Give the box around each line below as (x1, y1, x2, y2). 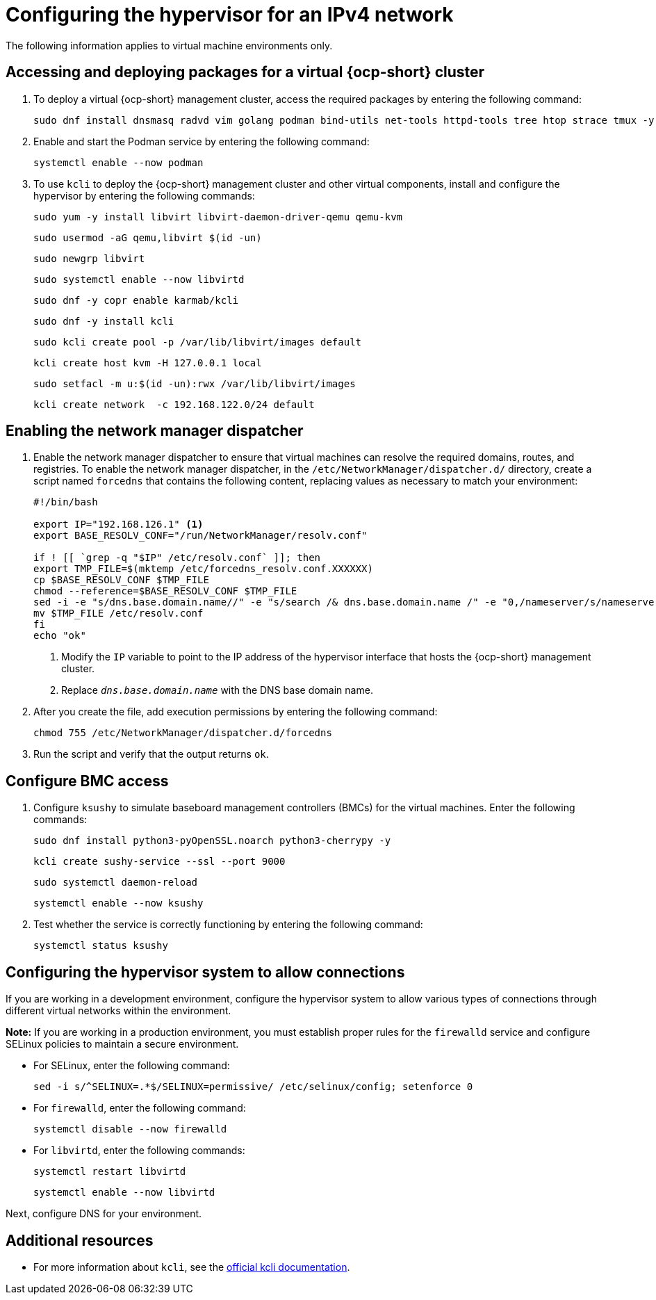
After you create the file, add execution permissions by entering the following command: (33, 706, 438, 718)
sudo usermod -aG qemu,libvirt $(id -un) (33, 231, 262, 243)
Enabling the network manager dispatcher (6, 422, 304, 440)
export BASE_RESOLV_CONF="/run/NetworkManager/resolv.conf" (33, 530, 368, 542)
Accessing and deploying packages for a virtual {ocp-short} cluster (6, 63, 485, 81)
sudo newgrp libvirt (33, 252, 145, 264)
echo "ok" (33, 630, 86, 642)
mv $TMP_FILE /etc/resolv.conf (33, 608, 204, 619)
